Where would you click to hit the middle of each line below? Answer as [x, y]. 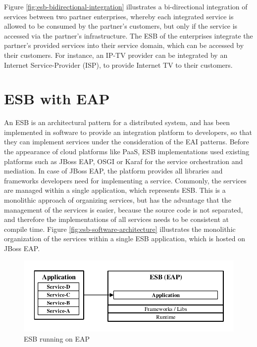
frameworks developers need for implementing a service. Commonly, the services [125, 180]
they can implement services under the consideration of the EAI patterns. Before [127, 142]
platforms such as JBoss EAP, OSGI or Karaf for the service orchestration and [124, 161]
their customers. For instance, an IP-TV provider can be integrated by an [116, 55]
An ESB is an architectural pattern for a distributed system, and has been [117, 122]
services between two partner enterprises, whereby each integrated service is [119, 16]
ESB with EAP [57, 99]
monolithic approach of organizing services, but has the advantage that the [118, 200]
